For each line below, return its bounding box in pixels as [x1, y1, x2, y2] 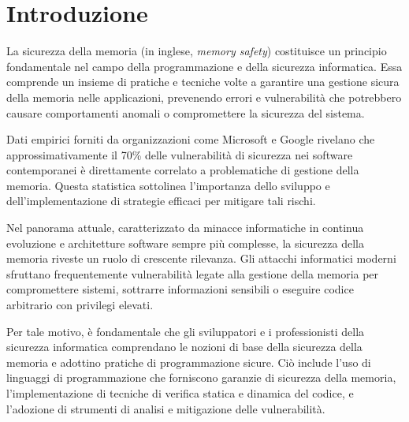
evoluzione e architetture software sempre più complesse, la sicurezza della [6, 234, 364, 251]
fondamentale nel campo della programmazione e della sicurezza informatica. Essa [6, 58, 403, 74]
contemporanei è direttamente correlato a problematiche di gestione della [6, 162, 359, 178]
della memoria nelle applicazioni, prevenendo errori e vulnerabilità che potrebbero [6, 88, 402, 105]
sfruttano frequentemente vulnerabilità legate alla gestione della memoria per [6, 265, 379, 282]
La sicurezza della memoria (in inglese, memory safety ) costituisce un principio [6, 43, 387, 59]
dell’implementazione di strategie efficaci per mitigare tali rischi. [6, 192, 316, 209]
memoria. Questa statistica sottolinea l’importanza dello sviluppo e [6, 177, 330, 193]
